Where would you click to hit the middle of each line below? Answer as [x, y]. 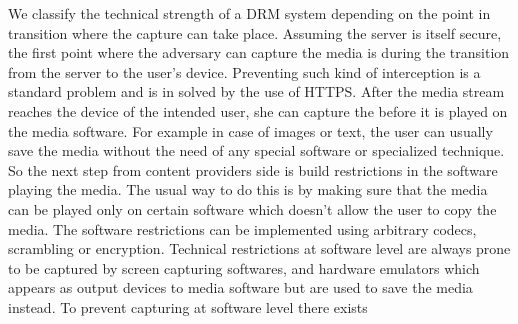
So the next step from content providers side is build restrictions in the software [253, 169]
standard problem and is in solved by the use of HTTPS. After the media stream [256, 91]
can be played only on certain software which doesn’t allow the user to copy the [252, 208]
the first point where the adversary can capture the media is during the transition [259, 52]
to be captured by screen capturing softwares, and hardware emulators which [244, 267]
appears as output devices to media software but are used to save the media [240, 287]
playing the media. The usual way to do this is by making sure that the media [248, 189]
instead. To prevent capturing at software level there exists [188, 306]
